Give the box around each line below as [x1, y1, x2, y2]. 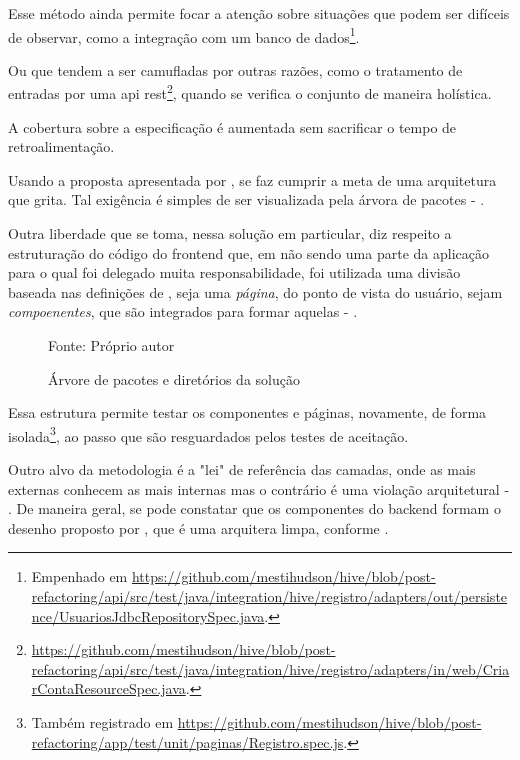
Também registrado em [31, 712, 174, 732]
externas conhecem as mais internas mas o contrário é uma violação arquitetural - [8, 478, 510, 499]
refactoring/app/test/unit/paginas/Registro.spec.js [31, 731, 344, 752]
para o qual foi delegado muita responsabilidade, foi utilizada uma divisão [8, 262, 461, 283]
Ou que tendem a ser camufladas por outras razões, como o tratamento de [8, 59, 463, 80]
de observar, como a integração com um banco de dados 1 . [8, 23, 360, 47]
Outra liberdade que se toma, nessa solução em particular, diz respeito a [8, 223, 452, 244]
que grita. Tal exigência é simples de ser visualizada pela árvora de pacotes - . [8, 189, 485, 210]
